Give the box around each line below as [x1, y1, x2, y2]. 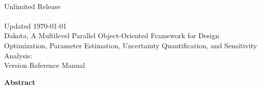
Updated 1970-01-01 [4, 20, 67, 31]
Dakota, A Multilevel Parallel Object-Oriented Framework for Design [4, 30, 219, 41]
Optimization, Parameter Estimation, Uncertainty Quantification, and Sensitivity [4, 40, 257, 50]
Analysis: [4, 50, 32, 60]
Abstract [4, 76, 36, 87]
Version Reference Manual [4, 60, 85, 70]
